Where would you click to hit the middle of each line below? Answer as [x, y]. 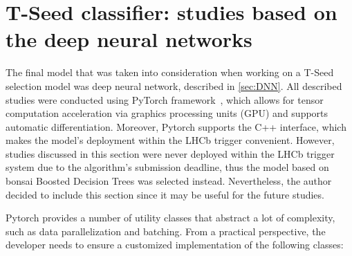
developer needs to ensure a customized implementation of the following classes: [175, 245]
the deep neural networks [129, 39]
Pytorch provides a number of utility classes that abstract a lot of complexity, [170, 218]
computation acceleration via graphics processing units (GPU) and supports [167, 113]
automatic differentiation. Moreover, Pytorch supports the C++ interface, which [176, 126]
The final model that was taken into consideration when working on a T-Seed [170, 72]
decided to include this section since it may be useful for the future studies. [165, 194]
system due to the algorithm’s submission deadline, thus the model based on [167, 167]
